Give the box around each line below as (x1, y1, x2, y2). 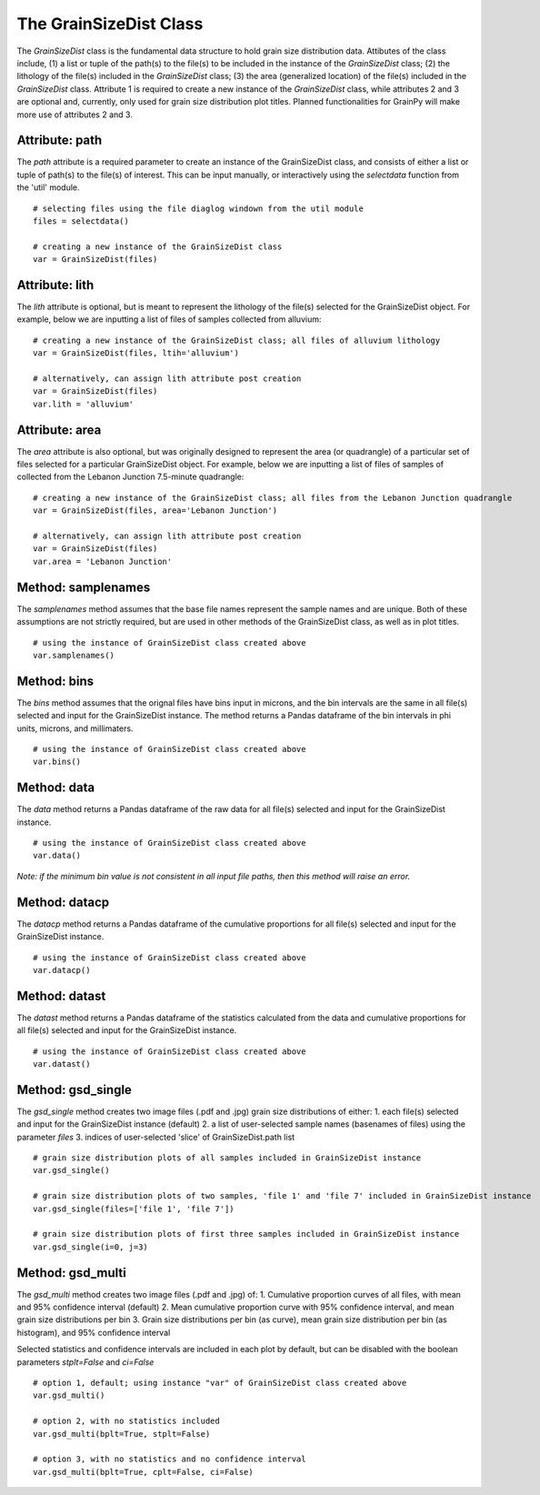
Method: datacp (16, 894, 110, 909)
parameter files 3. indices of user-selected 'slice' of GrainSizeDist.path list (16, 1131, 295, 1142)
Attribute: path (16, 133, 103, 148)
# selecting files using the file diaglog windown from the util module (33, 203, 364, 214)
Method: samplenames (16, 579, 151, 595)
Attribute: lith (16, 277, 95, 293)
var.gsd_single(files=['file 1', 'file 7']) (33, 1203, 235, 1214)
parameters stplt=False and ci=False (16, 1356, 155, 1368)
